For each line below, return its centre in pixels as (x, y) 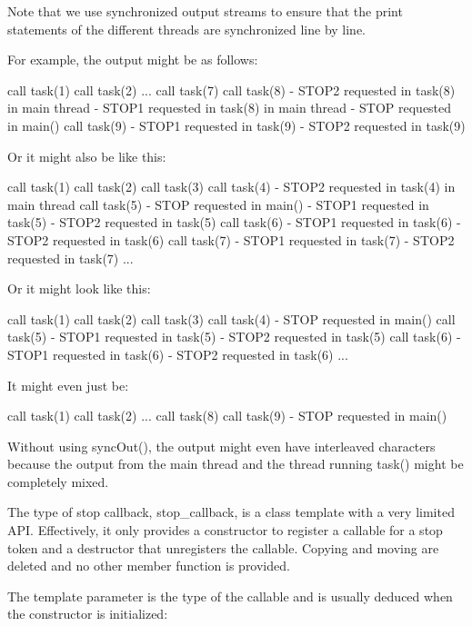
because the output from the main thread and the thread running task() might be (236, 464)
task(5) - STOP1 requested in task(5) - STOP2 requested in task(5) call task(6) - (234, 337)
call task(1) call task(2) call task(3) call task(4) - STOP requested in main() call (231, 318)
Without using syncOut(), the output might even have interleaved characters (221, 446)
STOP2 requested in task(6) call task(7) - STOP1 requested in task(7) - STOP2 (231, 239)
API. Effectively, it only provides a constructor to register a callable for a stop (225, 530)
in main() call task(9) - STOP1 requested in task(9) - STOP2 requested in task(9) (236, 125)
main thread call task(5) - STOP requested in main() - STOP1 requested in (218, 204)
